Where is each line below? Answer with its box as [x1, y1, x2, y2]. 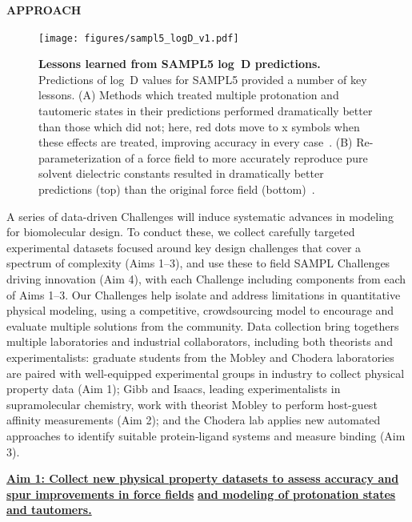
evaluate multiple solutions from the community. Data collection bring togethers [6, 317, 399, 334]
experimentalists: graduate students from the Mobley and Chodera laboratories [6, 348, 394, 365]
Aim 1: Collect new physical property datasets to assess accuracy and [6, 470, 399, 487]
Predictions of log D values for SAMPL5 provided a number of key [38, 70, 367, 87]
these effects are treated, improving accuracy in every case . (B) [38, 134, 353, 151]
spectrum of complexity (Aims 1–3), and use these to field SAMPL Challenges [6, 255, 390, 271]
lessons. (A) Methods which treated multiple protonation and [38, 86, 339, 103]
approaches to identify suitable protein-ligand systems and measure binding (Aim [6, 427, 406, 444]
